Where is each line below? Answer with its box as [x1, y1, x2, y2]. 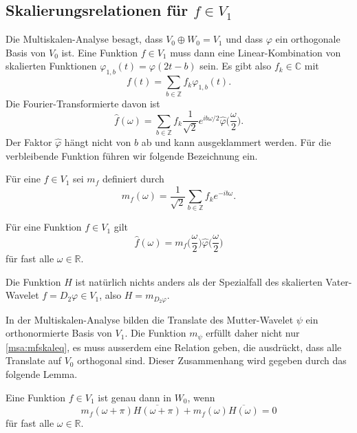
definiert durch [102, 171, 164, 186]
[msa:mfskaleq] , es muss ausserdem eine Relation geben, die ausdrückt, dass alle [6, 339, 342, 354]
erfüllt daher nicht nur [206, 326, 300, 340]
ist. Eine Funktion [61, 45, 138, 59]
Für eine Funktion [6, 220, 82, 234]
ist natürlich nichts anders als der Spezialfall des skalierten [75, 274, 323, 288]
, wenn [187, 390, 215, 404]
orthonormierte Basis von [6, 326, 112, 340]
